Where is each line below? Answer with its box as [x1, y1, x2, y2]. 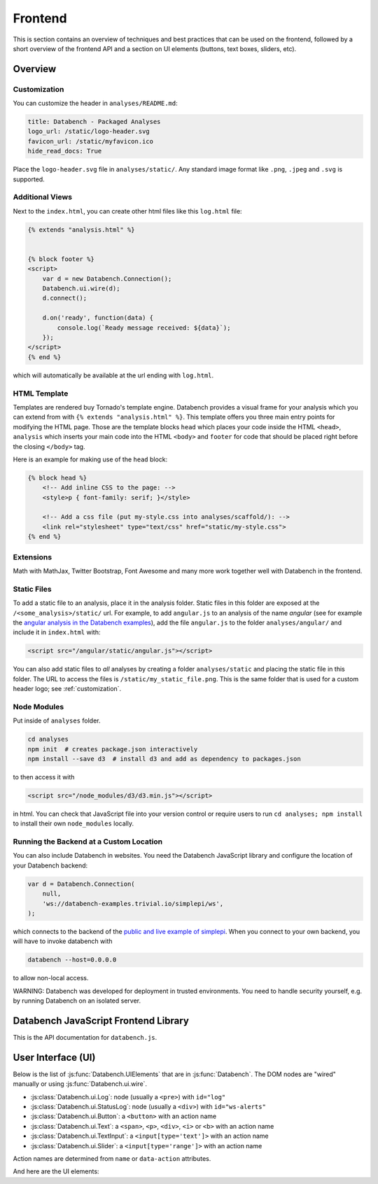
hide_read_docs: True [27, 147, 102, 155]
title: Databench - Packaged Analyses [27, 118, 161, 126]
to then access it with [13, 772, 75, 781]
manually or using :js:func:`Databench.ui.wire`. [13, 1080, 147, 1088]
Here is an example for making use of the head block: [13, 455, 168, 464]
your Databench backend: [13, 861, 88, 870]
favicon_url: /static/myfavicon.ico [27, 137, 154, 145]
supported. [13, 175, 45, 183]
